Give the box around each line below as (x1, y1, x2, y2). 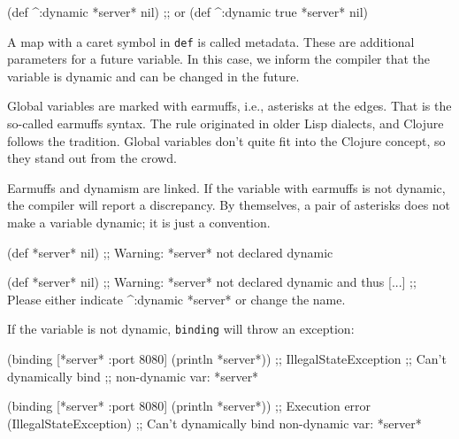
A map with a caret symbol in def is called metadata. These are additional (7, 32, 415, 50)
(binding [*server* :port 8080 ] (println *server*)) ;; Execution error (7, 397, 371, 415)
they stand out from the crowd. (7, 149, 177, 167)
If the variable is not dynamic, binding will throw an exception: (7, 320, 355, 338)
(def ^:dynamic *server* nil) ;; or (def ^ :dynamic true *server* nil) (7, 3, 368, 20)
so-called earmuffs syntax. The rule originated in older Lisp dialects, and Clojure (7, 114, 444, 133)
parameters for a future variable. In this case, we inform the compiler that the (7, 50, 431, 68)
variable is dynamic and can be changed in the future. (7, 66, 300, 85)
